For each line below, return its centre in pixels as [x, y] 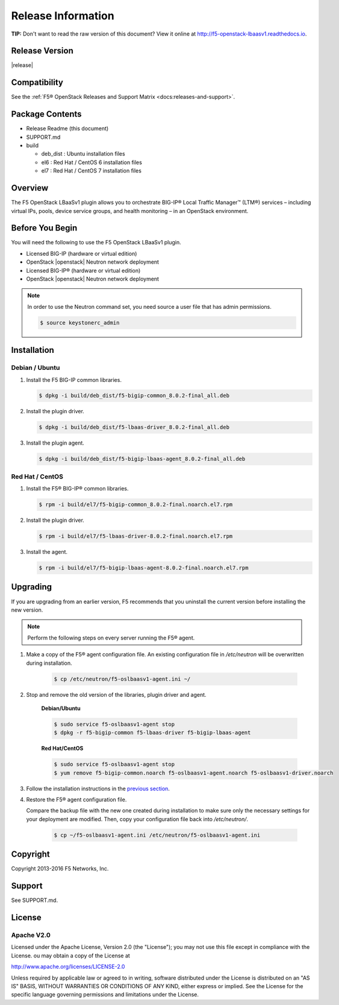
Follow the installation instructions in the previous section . [98, 788]
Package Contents [46, 114]
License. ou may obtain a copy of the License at [71, 956]
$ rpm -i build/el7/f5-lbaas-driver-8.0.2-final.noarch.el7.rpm [136, 536]
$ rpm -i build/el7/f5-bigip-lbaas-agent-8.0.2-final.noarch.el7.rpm [144, 568]
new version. [27, 610]
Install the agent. [47, 552]
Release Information [63, 16]
